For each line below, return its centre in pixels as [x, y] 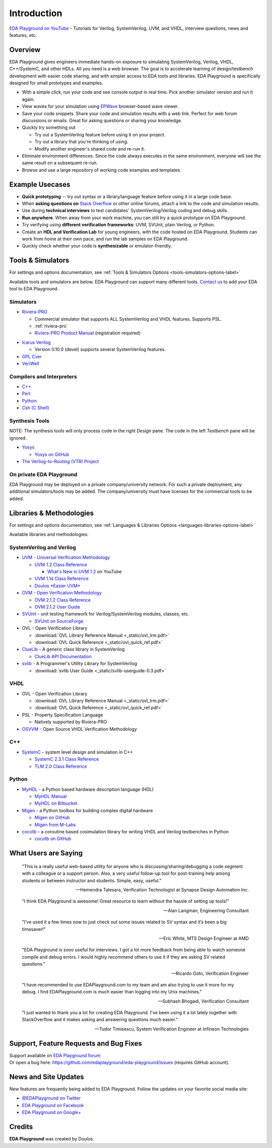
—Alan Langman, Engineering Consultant [206, 910]
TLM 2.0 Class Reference [61, 766]
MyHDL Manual [51, 796]
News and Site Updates [47, 1077]
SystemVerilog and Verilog [43, 547]
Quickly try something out [49, 128]
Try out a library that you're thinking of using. [81, 142]
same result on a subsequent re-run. [60, 163]
